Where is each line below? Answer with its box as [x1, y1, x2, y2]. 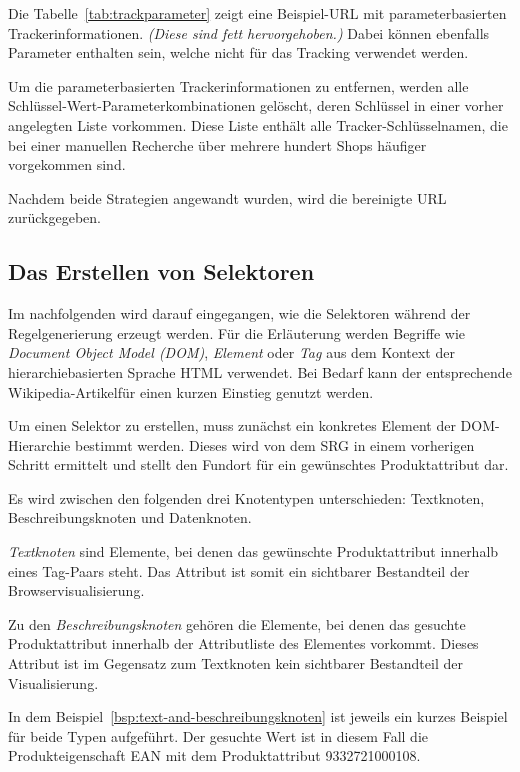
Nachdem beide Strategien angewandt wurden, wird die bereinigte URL [8, 187, 447, 208]
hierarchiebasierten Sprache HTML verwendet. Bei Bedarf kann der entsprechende [8, 361, 512, 382]
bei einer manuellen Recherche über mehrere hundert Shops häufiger [8, 134, 427, 155]
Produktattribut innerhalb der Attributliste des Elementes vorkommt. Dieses [8, 633, 479, 654]
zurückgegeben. [8, 207, 101, 228]
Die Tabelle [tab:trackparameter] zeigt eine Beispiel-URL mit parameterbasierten [8, 3, 507, 23]
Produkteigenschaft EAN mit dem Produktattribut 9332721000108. [8, 745, 421, 766]
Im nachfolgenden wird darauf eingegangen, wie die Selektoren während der [8, 303, 471, 324]
